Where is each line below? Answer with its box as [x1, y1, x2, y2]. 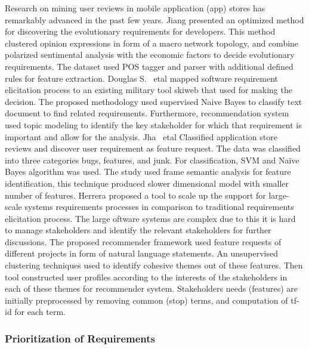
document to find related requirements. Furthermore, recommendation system [5, 107, 289, 119]
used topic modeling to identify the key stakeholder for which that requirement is [5, 118, 302, 131]
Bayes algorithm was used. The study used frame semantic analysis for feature [5, 165, 291, 178]
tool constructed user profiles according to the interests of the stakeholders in [5, 270, 288, 283]
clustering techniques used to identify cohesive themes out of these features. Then [5, 259, 303, 271]
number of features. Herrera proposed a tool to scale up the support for [5, 189, 266, 201]
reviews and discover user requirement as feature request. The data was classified [5, 142, 301, 155]
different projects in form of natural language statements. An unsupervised [5, 247, 278, 260]
